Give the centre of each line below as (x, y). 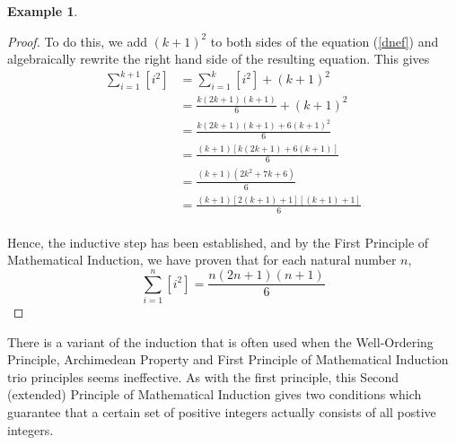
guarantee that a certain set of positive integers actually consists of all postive (222, 412)
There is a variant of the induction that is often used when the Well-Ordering (220, 341)
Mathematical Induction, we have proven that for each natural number (202, 260)
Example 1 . (43, 11)
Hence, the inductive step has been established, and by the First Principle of (218, 242)
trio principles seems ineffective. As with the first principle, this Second (203, 376)
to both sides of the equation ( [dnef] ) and (324, 41)
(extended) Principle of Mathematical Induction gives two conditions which (215, 394)
